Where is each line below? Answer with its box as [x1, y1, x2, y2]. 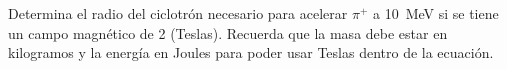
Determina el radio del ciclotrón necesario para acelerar [8, 3, 348, 23]
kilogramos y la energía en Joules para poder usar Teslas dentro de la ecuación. [8, 42, 494, 63]
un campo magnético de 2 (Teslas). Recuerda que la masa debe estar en [8, 22, 448, 43]
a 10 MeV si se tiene [372, 3, 499, 23]
